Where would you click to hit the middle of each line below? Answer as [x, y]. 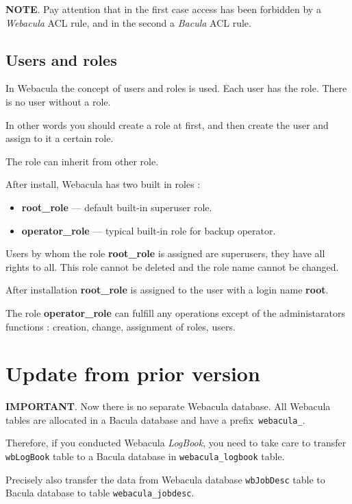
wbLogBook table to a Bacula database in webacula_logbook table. [145, 456]
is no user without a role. [58, 101]
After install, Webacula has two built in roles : [103, 184]
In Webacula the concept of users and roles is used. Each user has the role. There [176, 88]
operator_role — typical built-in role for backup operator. [149, 230]
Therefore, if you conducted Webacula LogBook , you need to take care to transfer [176, 443]
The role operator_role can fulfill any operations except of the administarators [176, 312]
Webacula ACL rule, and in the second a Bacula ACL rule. [128, 22]
